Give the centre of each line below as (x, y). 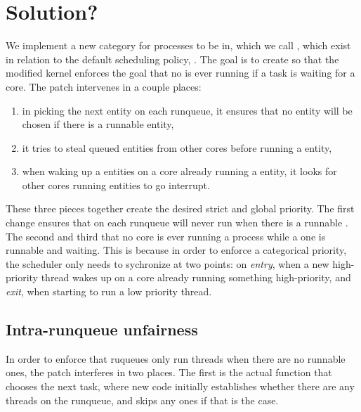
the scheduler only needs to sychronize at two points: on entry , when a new (168, 263)
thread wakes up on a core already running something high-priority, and (196, 277)
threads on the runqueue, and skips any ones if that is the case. (142, 400)
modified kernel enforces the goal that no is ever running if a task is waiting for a (180, 73)
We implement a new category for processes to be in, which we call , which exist (178, 45)
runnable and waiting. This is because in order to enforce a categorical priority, (176, 250)
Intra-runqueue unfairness (102, 329)
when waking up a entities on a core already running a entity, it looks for (179, 171)
